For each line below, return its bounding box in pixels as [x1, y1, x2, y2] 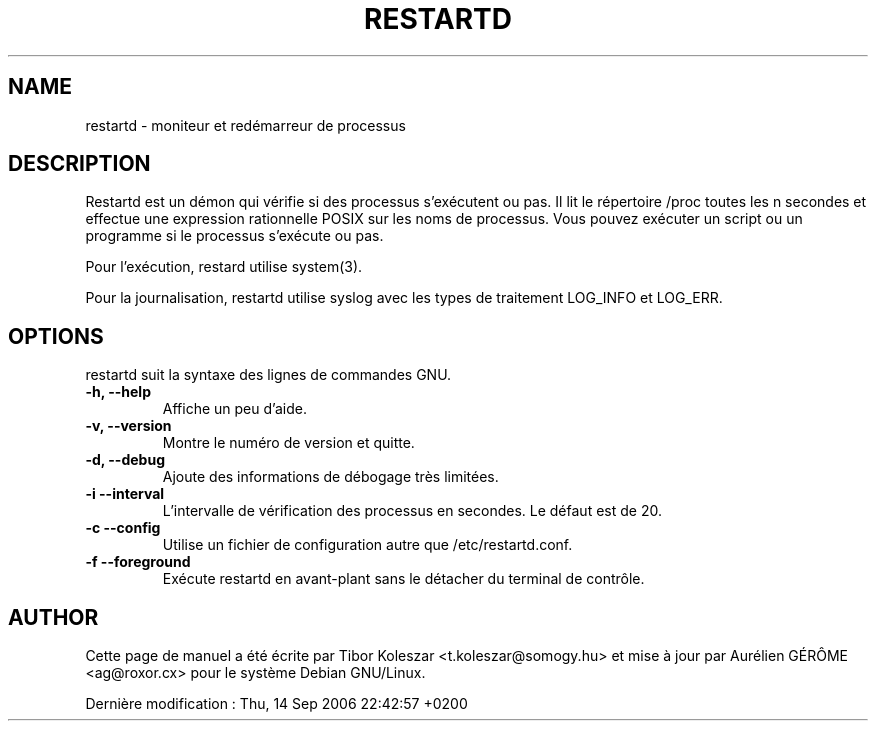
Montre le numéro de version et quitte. [162, 434, 415, 452]
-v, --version [85, 417, 172, 435]
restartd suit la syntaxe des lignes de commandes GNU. [85, 366, 452, 384]
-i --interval [85, 485, 165, 503]
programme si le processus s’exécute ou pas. [85, 227, 384, 245]
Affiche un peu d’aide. [162, 400, 307, 418]
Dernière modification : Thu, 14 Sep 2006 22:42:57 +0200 [85, 695, 468, 713]
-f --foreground [85, 553, 191, 571]
